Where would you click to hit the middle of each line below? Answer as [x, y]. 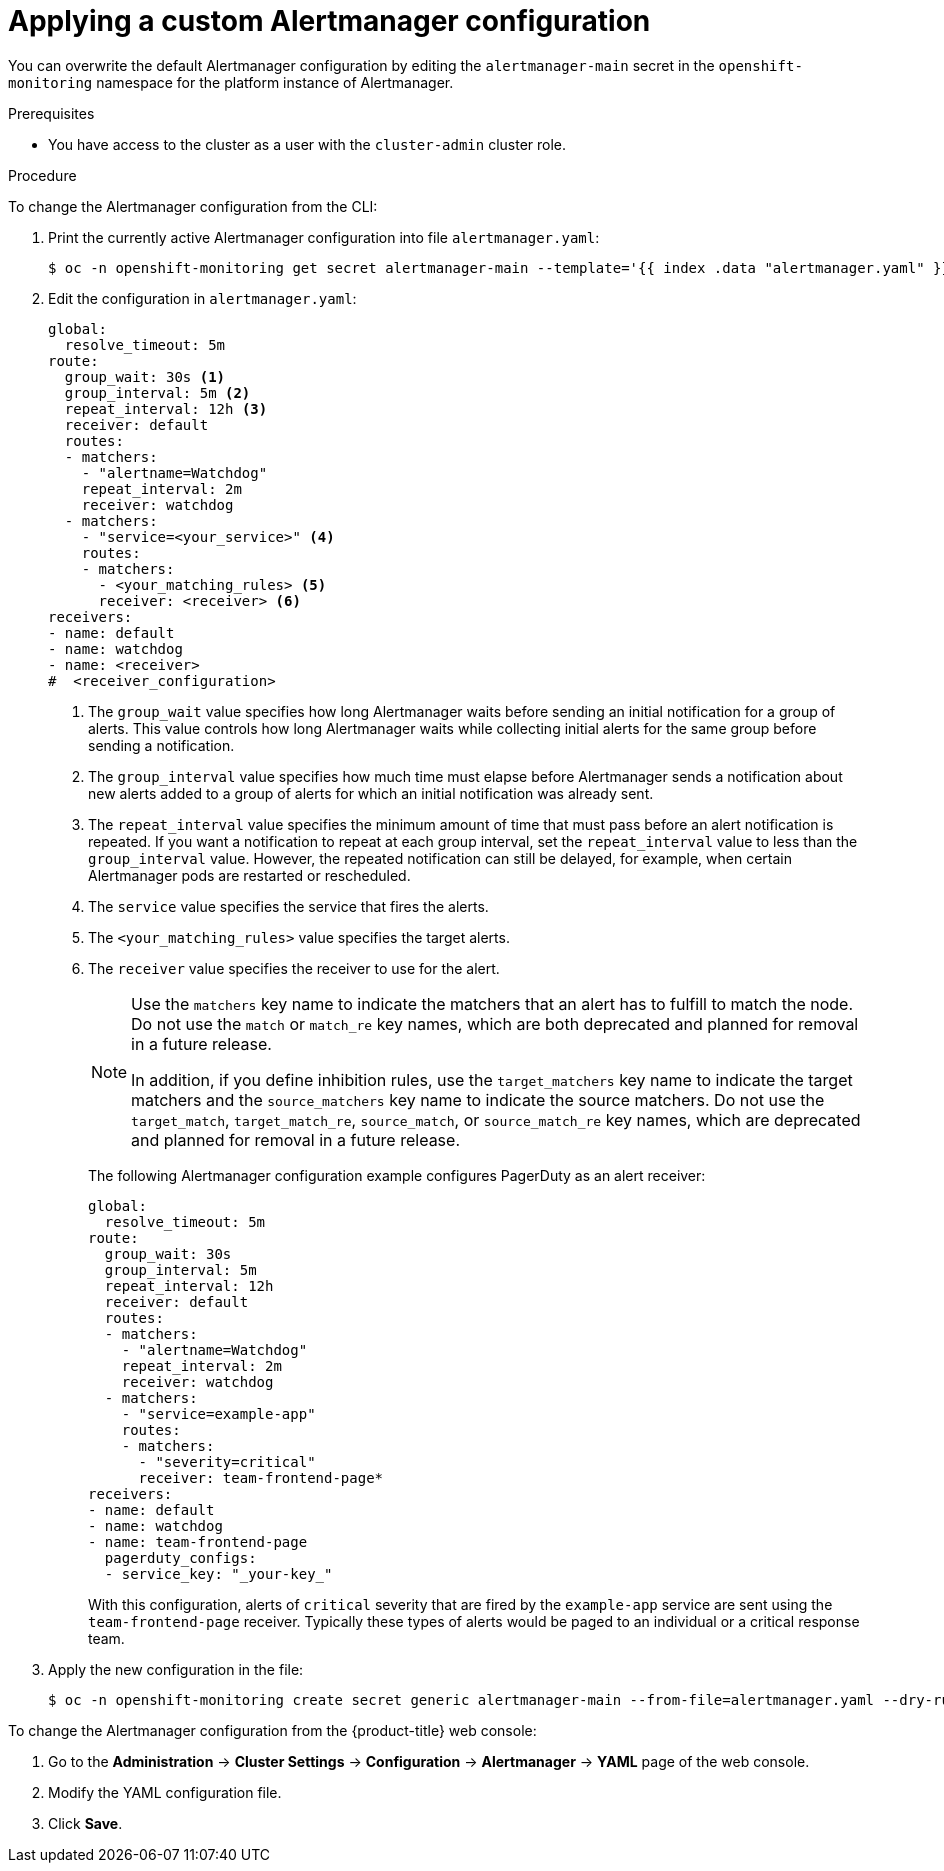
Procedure [42, 175]
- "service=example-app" [218, 1413]
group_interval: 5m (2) [157, 392]
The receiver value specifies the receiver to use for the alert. [294, 968]
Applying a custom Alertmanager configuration [329, 21]
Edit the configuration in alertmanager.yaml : [202, 298]
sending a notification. [161, 745]
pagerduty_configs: [180, 1557]
